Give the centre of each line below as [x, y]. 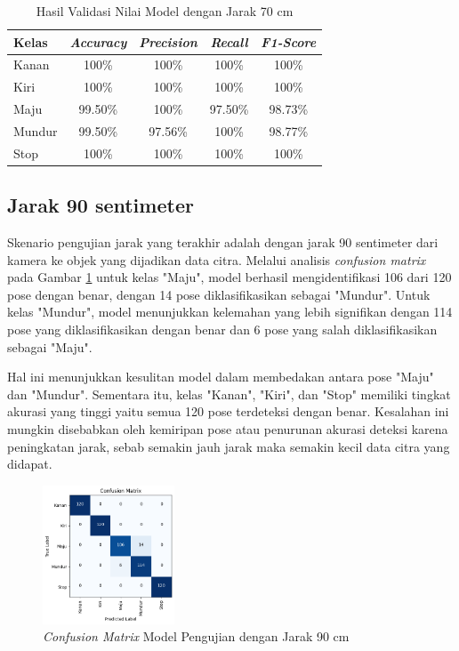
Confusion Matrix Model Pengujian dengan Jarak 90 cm [196, 636]
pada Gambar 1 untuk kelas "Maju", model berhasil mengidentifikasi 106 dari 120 [229, 277]
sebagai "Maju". [50, 346]
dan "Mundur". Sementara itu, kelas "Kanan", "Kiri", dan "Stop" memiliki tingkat [229, 394]
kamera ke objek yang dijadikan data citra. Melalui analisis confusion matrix [217, 259]
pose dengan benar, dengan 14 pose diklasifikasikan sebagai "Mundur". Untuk [219, 294]
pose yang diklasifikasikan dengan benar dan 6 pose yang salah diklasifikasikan [222, 330]
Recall [229, 41]
